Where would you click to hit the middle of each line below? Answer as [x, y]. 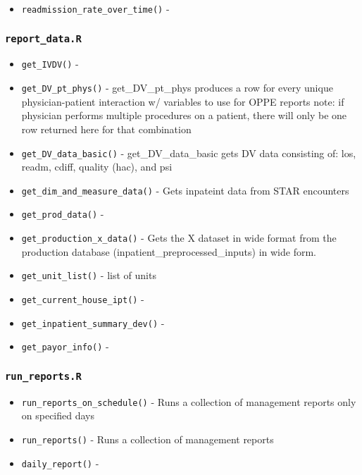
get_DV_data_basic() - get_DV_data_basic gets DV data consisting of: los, [189, 153]
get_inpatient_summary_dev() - [93, 322]
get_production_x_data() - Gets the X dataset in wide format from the [179, 238]
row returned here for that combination [106, 129]
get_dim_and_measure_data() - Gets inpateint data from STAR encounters [185, 190]
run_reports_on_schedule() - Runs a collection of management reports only [189, 401]
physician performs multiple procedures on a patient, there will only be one [184, 115]
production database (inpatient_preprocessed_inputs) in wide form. [169, 251]
